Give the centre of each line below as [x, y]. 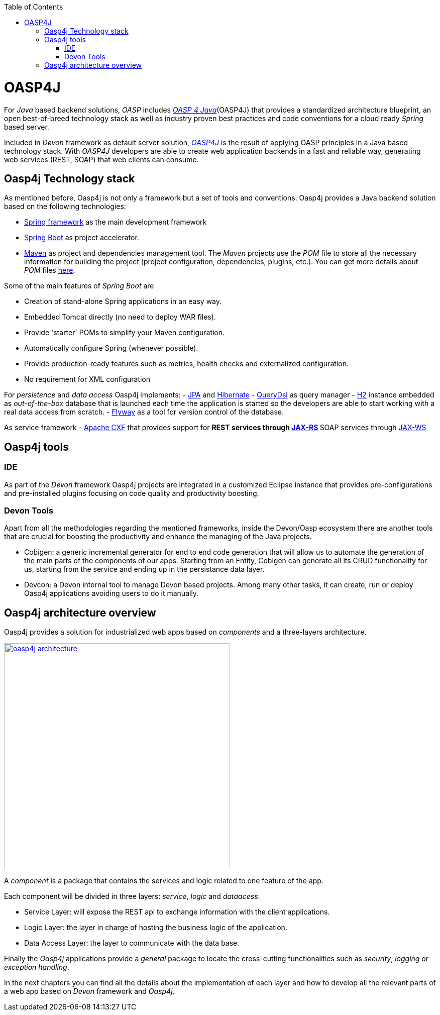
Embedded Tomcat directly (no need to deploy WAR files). [120, 317]
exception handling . [37, 967]
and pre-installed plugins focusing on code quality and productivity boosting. [132, 493]
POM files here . [50, 270]
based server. [27, 127]
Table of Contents [34, 7]
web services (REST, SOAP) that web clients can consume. [101, 159]
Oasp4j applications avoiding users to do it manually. [112, 593]
